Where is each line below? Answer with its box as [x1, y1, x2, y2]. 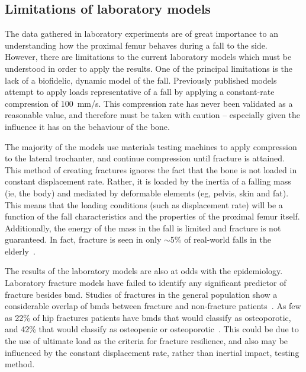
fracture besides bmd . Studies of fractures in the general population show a [5, 288, 278, 300]
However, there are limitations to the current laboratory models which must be [5, 50, 292, 63]
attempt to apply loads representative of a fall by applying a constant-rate [5, 85, 275, 98]
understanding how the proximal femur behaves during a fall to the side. [5, 39, 268, 51]
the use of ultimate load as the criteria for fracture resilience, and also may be [5, 335, 288, 347]
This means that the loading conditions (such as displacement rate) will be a [5, 198, 283, 211]
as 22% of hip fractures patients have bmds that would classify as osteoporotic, [5, 311, 291, 323]
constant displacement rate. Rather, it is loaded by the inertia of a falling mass [5, 175, 291, 187]
